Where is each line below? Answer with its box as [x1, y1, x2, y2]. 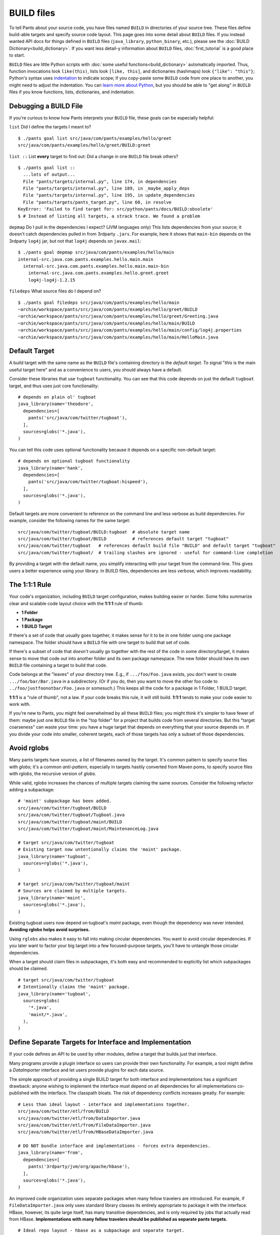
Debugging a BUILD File [9, 102, 83, 110]
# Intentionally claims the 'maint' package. [18, 984, 130, 990]
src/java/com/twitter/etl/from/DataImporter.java [18, 1115, 141, 1121]
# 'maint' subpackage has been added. [18, 798, 112, 804]
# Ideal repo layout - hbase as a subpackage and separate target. [18, 1228, 185, 1234]
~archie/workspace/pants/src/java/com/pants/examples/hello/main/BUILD [18, 320, 195, 326]
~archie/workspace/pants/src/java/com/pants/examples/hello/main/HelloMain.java [18, 334, 219, 340]
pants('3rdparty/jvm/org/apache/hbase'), [28, 1164, 130, 1169]
